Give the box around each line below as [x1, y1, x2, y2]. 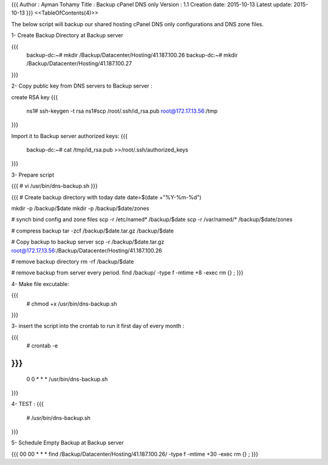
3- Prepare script [11, 171, 55, 178]
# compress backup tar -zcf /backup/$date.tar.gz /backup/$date [11, 227, 174, 234]
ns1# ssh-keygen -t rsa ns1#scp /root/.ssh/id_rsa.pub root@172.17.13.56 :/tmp [26, 107, 218, 114]
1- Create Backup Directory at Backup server [11, 32, 124, 39]
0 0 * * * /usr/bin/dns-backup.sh [26, 375, 108, 383]
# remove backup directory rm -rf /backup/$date [11, 257, 134, 265]
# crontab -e [26, 342, 58, 349]
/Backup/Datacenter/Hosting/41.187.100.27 [26, 60, 132, 67]
